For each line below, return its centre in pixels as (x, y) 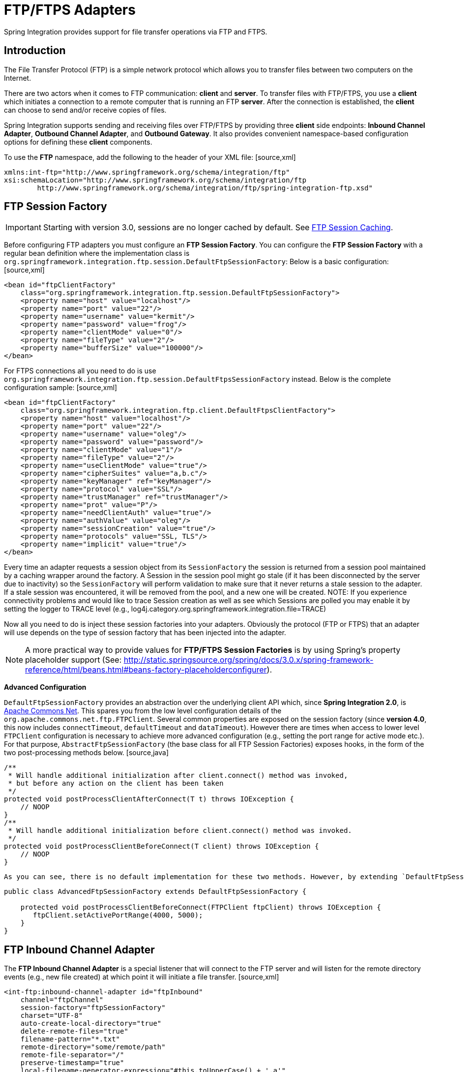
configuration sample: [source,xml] (61, 388)
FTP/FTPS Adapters (70, 10)
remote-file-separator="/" (72, 1055)
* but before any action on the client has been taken (116, 783)
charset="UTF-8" (52, 1016)
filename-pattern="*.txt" (70, 1039)
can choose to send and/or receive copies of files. (85, 110)
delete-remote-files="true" (74, 1031)
